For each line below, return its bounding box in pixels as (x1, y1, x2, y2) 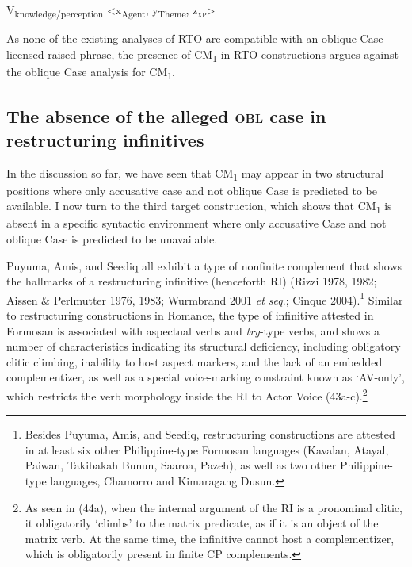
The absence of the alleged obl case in (6, 104, 326, 128)
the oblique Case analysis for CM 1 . (6, 63, 176, 82)
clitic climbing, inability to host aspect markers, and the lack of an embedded (6, 353, 383, 370)
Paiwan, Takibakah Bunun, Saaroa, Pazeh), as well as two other (25, 457, 337, 473)
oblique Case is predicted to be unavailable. (6, 231, 218, 247)
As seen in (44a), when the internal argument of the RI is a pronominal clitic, (25, 499, 402, 515)
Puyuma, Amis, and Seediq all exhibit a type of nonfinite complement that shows (6, 257, 402, 274)
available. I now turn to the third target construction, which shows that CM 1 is (6, 197, 392, 216)
